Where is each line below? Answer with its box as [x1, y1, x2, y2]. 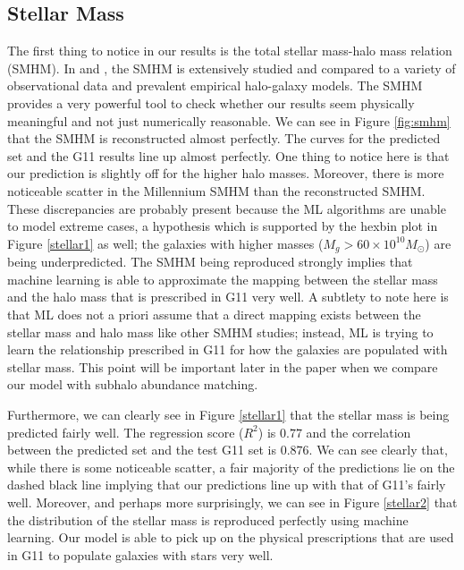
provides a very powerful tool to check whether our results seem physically [7, 93, 415, 112]
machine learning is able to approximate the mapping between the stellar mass [7, 269, 438, 288]
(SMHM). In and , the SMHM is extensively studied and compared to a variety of [7, 58, 456, 77]
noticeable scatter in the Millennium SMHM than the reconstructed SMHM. [7, 181, 426, 200]
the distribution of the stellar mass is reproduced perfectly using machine [7, 510, 409, 529]
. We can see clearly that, [308, 440, 448, 459]
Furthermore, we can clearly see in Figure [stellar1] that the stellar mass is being [7, 404, 450, 423]
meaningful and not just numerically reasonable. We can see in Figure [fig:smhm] [7, 111, 451, 130]
